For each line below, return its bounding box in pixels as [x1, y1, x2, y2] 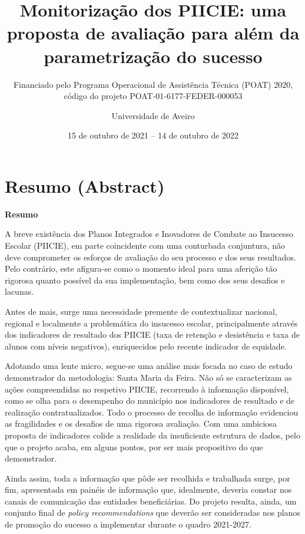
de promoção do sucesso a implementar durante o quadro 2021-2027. [5, 518, 251, 530]
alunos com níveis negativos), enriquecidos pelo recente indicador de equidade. [5, 339, 287, 352]
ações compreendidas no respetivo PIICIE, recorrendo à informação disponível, [5, 383, 289, 395]
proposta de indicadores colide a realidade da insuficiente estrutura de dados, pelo [5, 428, 300, 441]
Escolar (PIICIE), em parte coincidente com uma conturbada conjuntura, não [5, 239, 286, 251]
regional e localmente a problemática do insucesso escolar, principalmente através [5, 317, 298, 329]
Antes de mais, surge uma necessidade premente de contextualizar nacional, [5, 305, 277, 317]
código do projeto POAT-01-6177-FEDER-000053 [64, 90, 243, 102]
